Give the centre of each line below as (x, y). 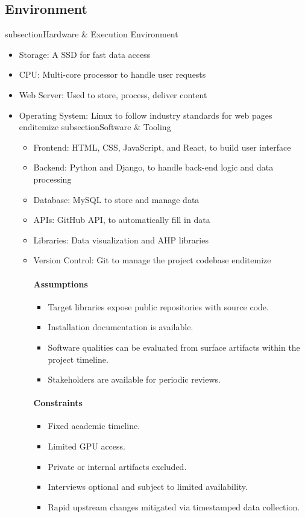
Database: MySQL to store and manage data (116, 199)
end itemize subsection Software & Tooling (95, 127)
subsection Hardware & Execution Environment (92, 34)
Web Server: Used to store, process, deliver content (113, 94)
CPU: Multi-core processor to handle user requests (112, 74)
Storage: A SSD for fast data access (85, 54)
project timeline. (78, 359)
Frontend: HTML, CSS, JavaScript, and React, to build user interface (162, 147)
